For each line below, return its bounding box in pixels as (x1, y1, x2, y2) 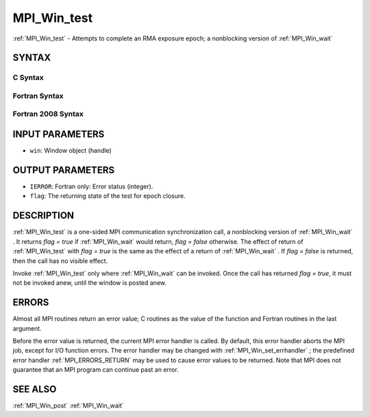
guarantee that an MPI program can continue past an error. (12, 366, 179, 374)
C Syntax (12, 73, 44, 82)
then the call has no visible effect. (12, 257, 108, 265)
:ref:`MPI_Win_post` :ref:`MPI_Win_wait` (12, 401, 124, 410)
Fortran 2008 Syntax (12, 110, 84, 119)
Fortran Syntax (12, 91, 64, 101)
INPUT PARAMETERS (12, 129, 105, 140)
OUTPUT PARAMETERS (12, 164, 115, 176)
